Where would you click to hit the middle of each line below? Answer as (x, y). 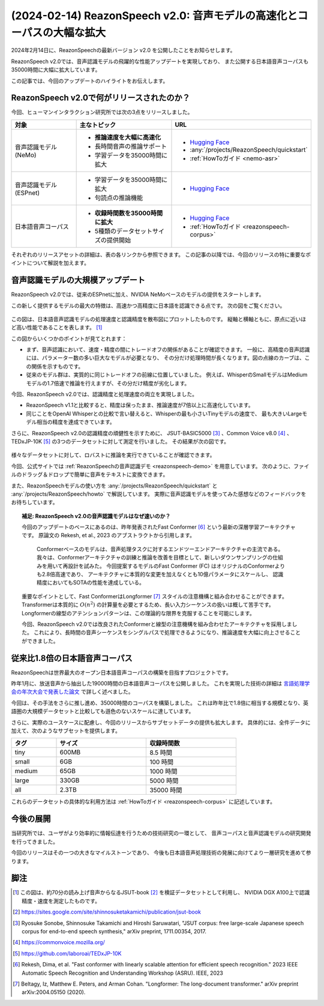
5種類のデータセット (124, 231)
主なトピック (98, 125)
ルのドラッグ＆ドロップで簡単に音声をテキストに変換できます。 (90, 475)
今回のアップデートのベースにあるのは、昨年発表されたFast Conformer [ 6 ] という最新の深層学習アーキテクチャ (159, 527)
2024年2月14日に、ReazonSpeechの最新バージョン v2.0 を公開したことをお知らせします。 (123, 50)
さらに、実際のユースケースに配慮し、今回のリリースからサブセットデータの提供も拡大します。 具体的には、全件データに (161, 722)
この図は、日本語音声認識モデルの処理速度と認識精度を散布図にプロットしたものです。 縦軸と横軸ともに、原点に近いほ (159, 319)
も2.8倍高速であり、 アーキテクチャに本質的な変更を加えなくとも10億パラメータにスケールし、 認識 (160, 574)
